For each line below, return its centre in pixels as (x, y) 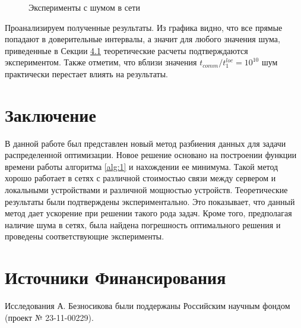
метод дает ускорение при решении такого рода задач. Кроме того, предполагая (148, 213)
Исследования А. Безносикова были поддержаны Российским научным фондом (148, 306)
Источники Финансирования (115, 277)
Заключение (50, 114)
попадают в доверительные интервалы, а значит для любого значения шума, (142, 39)
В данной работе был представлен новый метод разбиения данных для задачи (145, 143)
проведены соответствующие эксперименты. (85, 236)
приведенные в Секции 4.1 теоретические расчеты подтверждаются (126, 50)
